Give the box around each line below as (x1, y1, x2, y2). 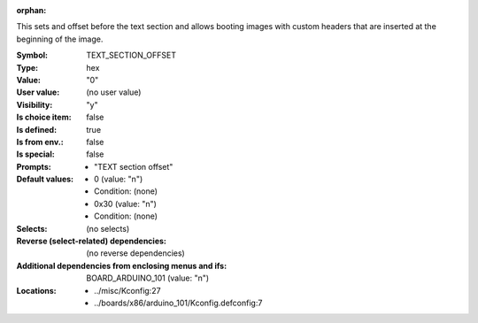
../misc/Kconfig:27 (94, 285, 161, 296)
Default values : (16, 173, 74, 185)
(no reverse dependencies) (86, 248, 185, 258)
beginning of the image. (16, 34, 104, 44)
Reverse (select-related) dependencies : (16, 235, 167, 247)
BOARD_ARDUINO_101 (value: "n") (86, 273, 210, 283)
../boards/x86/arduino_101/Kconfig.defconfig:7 (94, 297, 263, 308)
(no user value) (86, 87, 142, 97)
